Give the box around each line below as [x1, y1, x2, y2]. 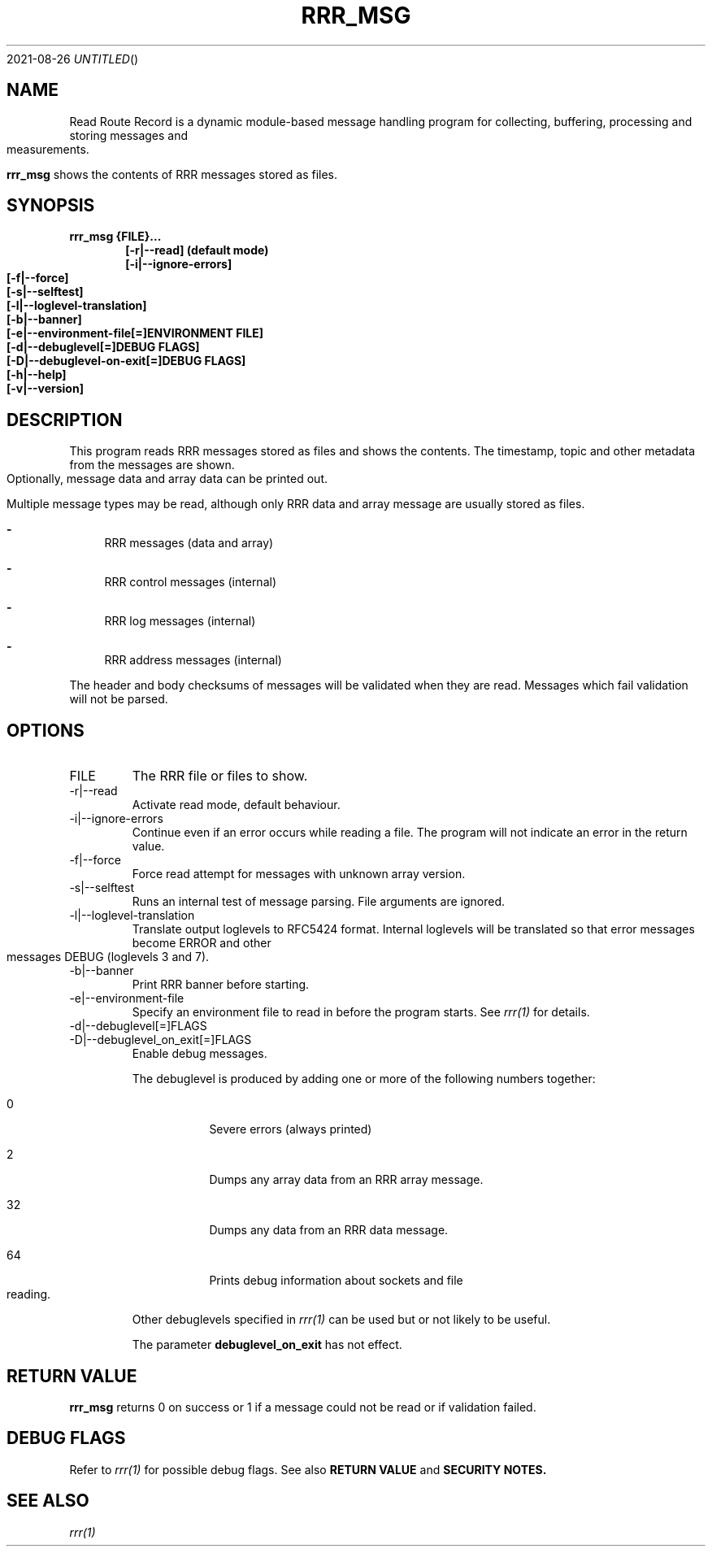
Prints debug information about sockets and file [209, 1273, 463, 1288]
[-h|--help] [7, 368, 67, 382]
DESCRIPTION [7, 409, 123, 430]
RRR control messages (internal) [104, 575, 276, 589]
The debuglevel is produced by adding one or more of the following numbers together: [132, 1072, 596, 1086]
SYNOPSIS [7, 195, 95, 216]
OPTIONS [7, 720, 85, 741]
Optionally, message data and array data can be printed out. [7, 472, 328, 486]
